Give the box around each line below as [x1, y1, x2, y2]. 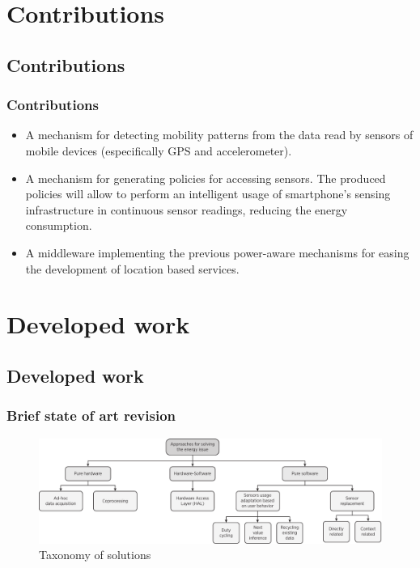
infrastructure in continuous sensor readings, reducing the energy [25, 201, 348, 218]
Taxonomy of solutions [39, 546, 151, 563]
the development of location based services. [25, 260, 240, 277]
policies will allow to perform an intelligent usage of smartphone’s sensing [25, 185, 391, 202]
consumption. [25, 217, 92, 234]
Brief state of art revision [6, 405, 176, 426]
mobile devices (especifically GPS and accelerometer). [25, 142, 292, 159]
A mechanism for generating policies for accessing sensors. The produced [25, 169, 386, 186]
